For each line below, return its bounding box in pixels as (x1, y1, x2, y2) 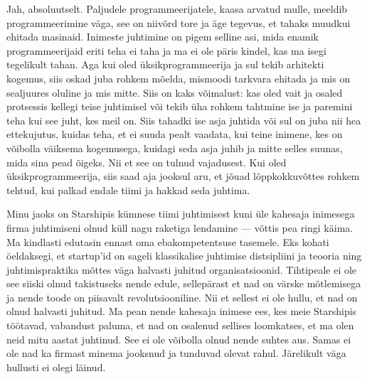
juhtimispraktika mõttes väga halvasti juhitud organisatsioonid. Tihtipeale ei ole (6, 262, 357, 277)
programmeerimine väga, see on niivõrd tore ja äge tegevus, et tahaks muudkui (6, 15, 351, 30)
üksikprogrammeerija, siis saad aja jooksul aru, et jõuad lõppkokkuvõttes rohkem (6, 169, 360, 183)
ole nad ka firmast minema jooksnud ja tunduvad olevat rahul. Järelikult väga (6, 346, 346, 361)
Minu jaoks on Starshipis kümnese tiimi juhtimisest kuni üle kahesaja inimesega (6, 206, 355, 221)
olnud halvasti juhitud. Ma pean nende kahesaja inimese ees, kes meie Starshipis (6, 304, 357, 319)
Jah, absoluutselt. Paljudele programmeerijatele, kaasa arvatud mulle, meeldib (6, 1, 348, 16)
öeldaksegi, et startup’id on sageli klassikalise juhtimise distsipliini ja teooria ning (6, 248, 362, 263)
